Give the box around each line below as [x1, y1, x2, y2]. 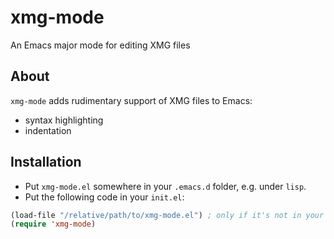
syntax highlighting [24, 114, 104, 126]
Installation [10, 154, 82, 171]
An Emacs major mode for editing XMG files [10, 39, 191, 51]
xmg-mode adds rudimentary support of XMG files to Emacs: [10, 94, 253, 106]
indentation [24, 124, 72, 136]
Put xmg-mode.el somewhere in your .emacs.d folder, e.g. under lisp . [24, 180, 307, 192]
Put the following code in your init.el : [24, 191, 185, 203]
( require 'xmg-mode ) [10, 219, 97, 230]
